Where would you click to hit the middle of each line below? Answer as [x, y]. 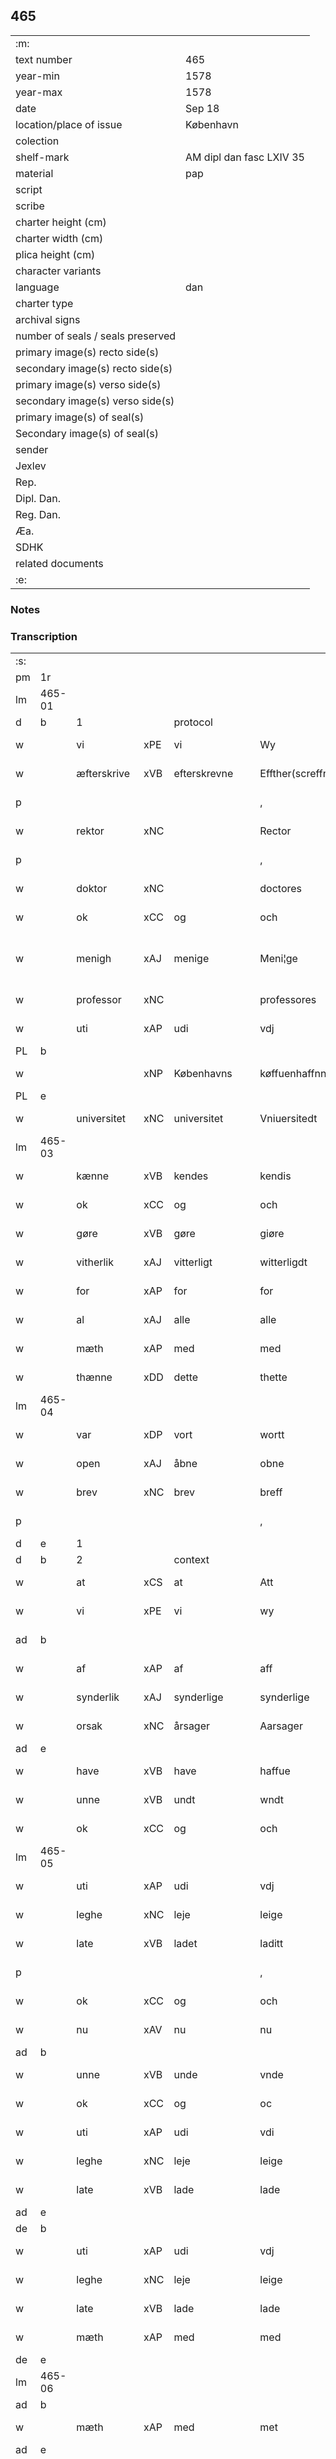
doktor [92, 889]
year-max [39, 92]
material [34, 173]
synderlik [98, 1697]
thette [273, 1377]
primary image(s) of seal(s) [80, 417]
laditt [271, 1944]
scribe [30, 206]
